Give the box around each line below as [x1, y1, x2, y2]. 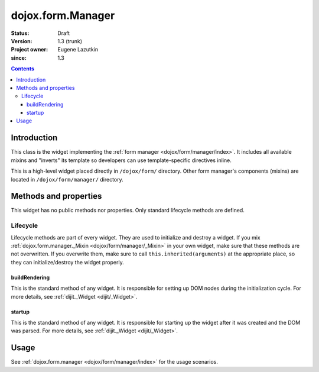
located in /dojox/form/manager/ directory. [11, 176, 123, 183]
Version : [11, 37, 32, 44]
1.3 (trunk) [57, 37, 83, 44]
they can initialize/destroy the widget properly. [11, 258, 124, 266]
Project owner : [11, 46, 48, 53]
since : [11, 54, 27, 62]
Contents [11, 65, 35, 72]
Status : [11, 30, 30, 37]
